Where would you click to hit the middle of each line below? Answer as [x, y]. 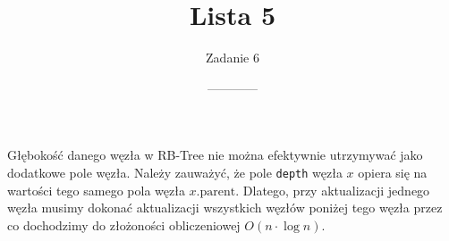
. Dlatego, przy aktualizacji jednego [333, 190]
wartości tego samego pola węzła [96, 190]
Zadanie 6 [233, 58]
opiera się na [393, 172]
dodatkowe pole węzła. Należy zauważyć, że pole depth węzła [175, 172]
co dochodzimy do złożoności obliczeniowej [124, 224]
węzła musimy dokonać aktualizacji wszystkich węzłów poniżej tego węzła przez [225, 208]
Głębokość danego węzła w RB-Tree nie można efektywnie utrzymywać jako [215, 155]
